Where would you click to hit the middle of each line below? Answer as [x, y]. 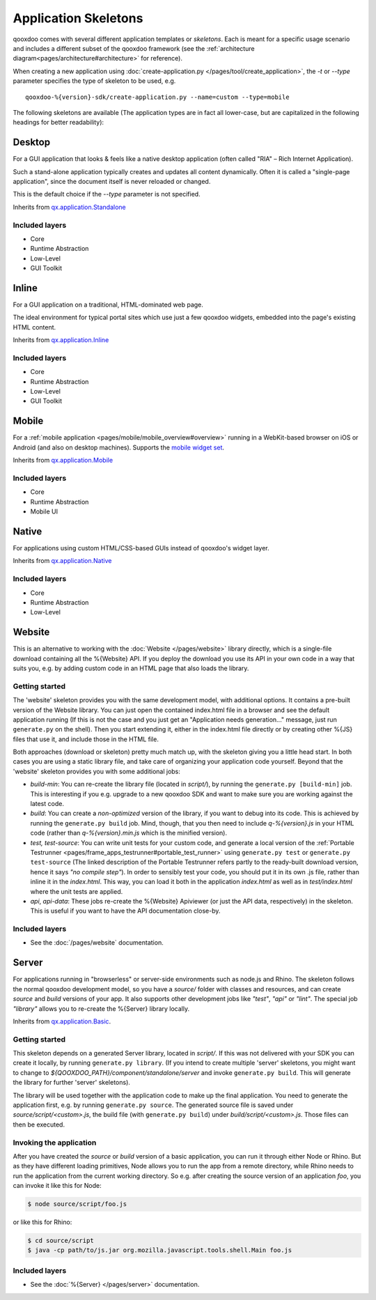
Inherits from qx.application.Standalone [69, 207]
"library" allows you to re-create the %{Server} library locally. [101, 1008]
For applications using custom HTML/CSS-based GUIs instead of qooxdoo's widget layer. [141, 548]
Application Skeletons [78, 18]
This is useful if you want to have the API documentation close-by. [125, 911]
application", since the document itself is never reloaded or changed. [112, 181]
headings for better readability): [58, 123]
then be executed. [39, 1124]
